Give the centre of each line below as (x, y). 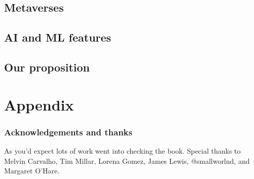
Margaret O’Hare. (32, 171)
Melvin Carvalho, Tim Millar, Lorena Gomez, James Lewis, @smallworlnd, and (127, 160)
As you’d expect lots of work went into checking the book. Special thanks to (122, 150)
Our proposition (47, 67)
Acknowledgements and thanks (68, 132)
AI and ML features (58, 37)
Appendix (39, 104)
